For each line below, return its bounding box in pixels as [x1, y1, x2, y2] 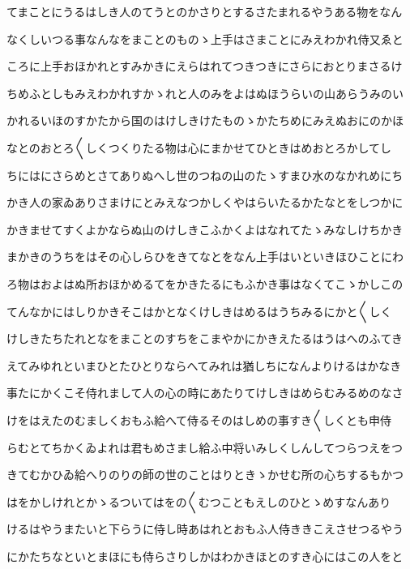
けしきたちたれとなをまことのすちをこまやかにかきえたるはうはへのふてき [6, 330, 404, 347]
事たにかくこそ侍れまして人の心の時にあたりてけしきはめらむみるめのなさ [6, 384, 404, 401]
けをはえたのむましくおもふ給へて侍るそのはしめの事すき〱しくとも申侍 [6, 411, 392, 428]
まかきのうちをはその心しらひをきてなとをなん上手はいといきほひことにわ [6, 248, 404, 265]
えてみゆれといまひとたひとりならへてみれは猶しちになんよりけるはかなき [6, 357, 402, 374]
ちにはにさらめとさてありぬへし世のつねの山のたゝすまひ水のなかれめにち [6, 166, 404, 183]
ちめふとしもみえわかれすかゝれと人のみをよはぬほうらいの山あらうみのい [6, 84, 404, 101]
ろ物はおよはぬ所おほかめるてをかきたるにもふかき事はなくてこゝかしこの [6, 275, 404, 292]
